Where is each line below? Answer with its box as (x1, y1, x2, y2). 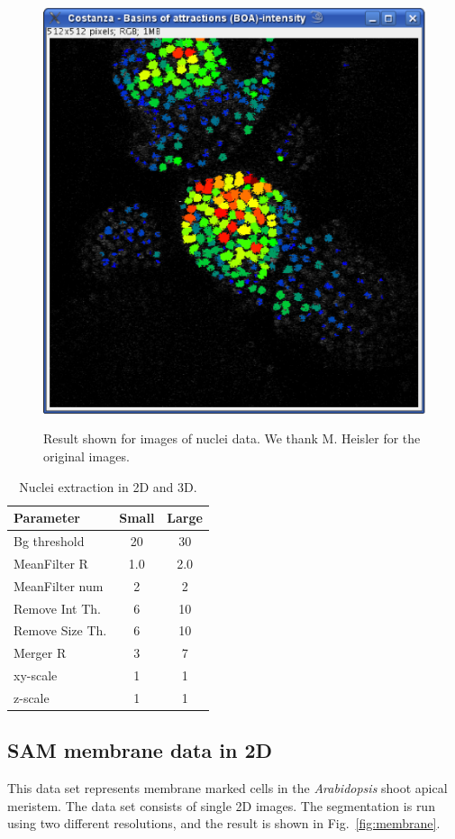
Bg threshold (14, 532, 85, 551)
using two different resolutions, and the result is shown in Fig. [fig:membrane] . (7, 814, 441, 833)
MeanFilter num (14, 576, 104, 595)
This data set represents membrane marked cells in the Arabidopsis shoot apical (7, 779, 448, 798)
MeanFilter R (14, 553, 88, 572)
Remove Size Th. (14, 621, 107, 640)
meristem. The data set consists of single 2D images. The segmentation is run (7, 796, 435, 815)
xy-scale (14, 666, 58, 685)
